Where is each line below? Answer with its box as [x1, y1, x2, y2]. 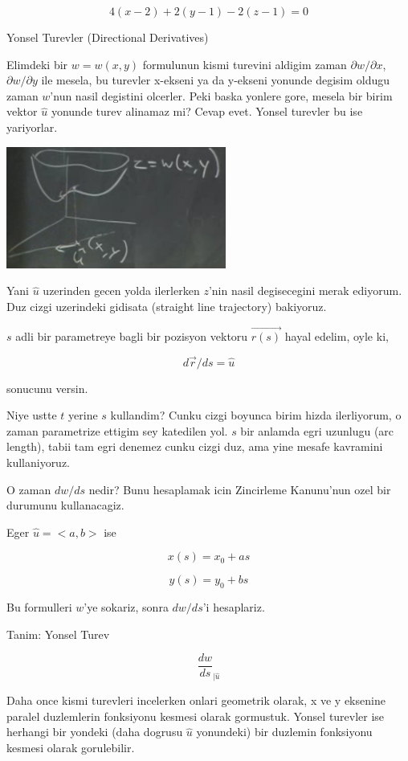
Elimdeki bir [6, 55, 68, 72]
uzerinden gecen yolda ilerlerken [43, 282, 200, 299]
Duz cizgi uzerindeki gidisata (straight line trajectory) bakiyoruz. [6, 297, 327, 314]
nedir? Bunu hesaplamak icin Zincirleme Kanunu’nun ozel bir [88, 481, 391, 497]
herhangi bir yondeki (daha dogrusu [6, 723, 183, 740]
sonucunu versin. [6, 379, 88, 396]
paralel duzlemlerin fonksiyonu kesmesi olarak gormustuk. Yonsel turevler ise [6, 707, 385, 724]
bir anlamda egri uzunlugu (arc [240, 422, 394, 439]
